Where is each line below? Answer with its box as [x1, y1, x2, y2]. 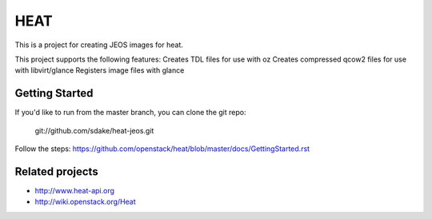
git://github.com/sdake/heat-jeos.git [34, 125, 154, 135]
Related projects [14, 165, 99, 178]
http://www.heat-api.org [34, 185, 115, 195]
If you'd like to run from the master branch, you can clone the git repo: [14, 108, 246, 117]
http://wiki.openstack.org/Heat [34, 197, 136, 207]
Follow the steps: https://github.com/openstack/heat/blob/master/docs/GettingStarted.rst [14, 144, 310, 153]
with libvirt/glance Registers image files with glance [14, 66, 185, 75]
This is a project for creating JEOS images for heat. [14, 40, 184, 50]
